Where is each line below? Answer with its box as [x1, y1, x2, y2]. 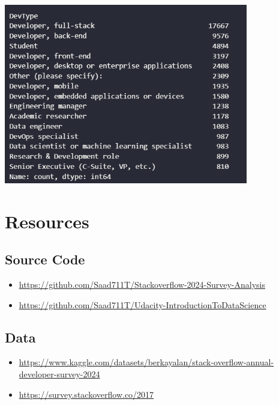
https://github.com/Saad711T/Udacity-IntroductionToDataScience [19, 298, 266, 311]
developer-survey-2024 [19, 368, 100, 380]
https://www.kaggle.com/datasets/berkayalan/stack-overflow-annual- [19, 356, 274, 368]
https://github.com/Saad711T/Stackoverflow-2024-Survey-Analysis [19, 278, 266, 291]
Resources [5, 209, 89, 233]
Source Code [5, 250, 85, 269]
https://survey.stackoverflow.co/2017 [19, 388, 154, 400]
